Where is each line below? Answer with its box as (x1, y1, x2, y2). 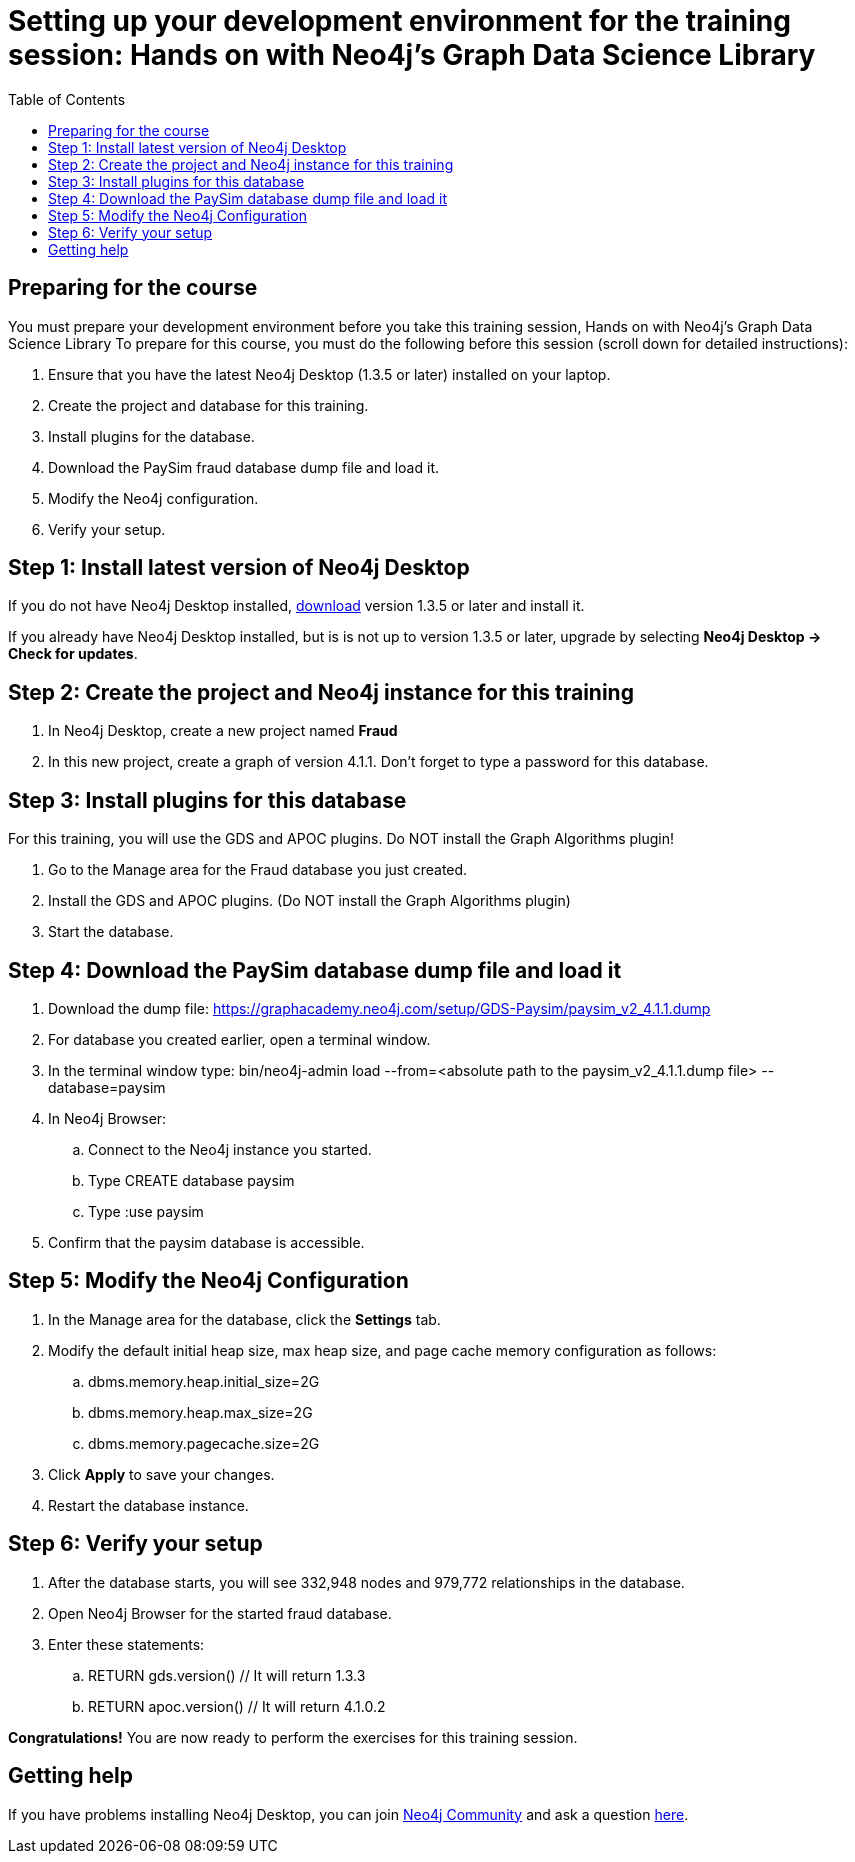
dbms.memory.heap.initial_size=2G (88, 1372, 320, 1390)
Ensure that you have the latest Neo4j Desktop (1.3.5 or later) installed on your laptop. (48, 365, 611, 383)
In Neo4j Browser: (48, 1109, 167, 1127)
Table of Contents (8, 90, 126, 108)
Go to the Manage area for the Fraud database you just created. (48, 861, 468, 879)
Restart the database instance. (48, 1496, 249, 1514)
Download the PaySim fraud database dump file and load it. (48, 458, 439, 476)
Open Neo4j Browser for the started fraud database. (48, 1604, 392, 1622)
